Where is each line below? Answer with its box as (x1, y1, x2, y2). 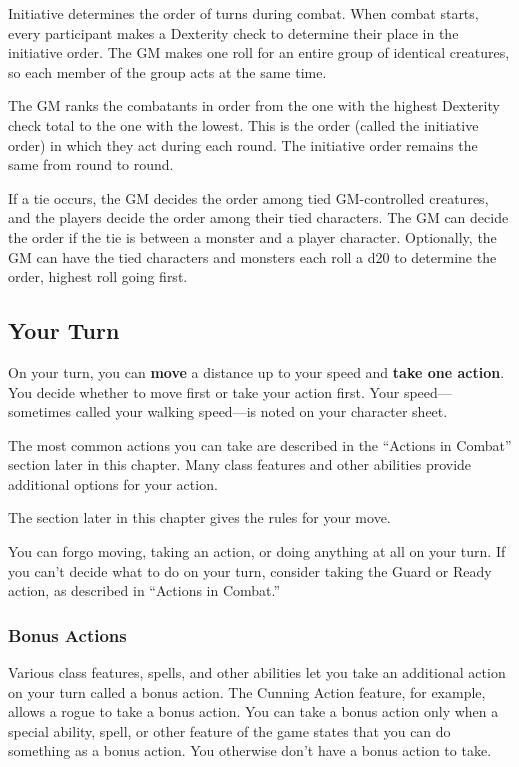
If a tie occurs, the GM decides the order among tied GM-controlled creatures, (8, 187, 489, 208)
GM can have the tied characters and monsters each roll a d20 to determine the (8, 246, 497, 267)
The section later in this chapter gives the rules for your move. (8, 507, 391, 528)
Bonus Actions (8, 622, 127, 647)
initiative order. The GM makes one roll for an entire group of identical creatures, (8, 42, 510, 63)
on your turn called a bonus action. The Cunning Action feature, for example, (8, 681, 486, 702)
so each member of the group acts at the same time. (8, 61, 327, 82)
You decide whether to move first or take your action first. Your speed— (8, 381, 452, 402)
